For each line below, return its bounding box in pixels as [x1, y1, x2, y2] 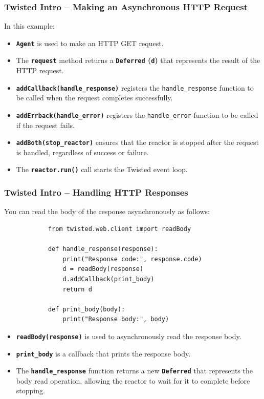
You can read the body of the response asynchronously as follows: [4, 206, 210, 217]
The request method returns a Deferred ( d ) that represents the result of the [16, 55, 260, 66]
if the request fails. [16, 119, 75, 130]
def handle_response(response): [48, 245, 158, 253]
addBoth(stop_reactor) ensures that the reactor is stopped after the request [16, 137, 259, 148]
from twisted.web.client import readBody [48, 225, 191, 233]
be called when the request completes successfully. [16, 92, 173, 103]
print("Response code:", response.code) [62, 255, 202, 263]
